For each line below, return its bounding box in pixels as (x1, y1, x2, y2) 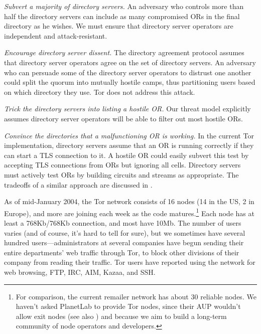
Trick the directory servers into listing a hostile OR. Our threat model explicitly (4, 103, 251, 114)
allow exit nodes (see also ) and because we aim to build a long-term (16, 310, 227, 321)
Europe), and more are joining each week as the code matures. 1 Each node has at (4, 206, 254, 218)
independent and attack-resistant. (4, 30, 107, 41)
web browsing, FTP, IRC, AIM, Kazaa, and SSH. (4, 266, 156, 277)
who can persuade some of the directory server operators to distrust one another (4, 67, 251, 77)
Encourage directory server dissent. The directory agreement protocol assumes (4, 47, 244, 58)
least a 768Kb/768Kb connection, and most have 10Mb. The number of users (4, 217, 241, 228)
